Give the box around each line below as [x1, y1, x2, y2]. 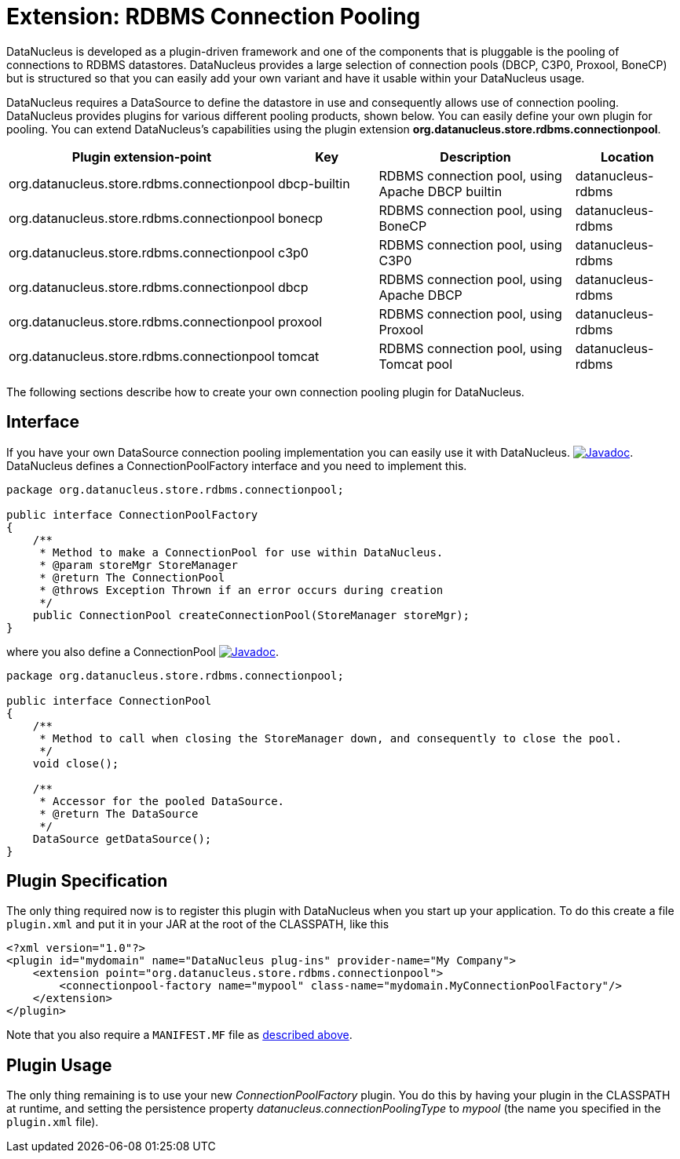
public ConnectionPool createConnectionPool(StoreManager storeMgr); [32, 608, 470, 621]
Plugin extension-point [71, 148, 212, 165]
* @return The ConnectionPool [39, 570, 225, 584]
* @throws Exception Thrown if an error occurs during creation [39, 583, 444, 596]
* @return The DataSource [39, 807, 199, 820]
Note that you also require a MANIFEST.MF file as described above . [6, 1028, 353, 1042]
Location [601, 148, 654, 165]
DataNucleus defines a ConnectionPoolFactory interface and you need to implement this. [6, 458, 467, 472]
